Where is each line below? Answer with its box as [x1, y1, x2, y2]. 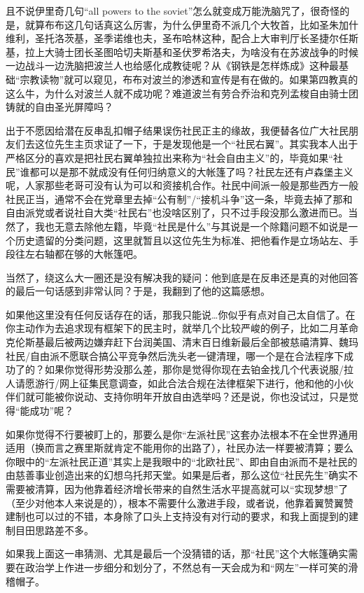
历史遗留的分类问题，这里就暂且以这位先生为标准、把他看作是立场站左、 [15, 232, 349, 247]
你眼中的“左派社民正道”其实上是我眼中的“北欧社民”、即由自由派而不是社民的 [6, 454, 358, 468]
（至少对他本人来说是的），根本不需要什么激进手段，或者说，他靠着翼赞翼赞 [6, 495, 353, 510]
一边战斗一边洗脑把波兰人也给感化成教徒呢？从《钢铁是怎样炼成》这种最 [6, 58, 339, 73]
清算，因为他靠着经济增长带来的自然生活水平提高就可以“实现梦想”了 [34, 482, 349, 496]
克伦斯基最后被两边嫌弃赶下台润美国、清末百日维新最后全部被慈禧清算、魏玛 [6, 335, 358, 349]
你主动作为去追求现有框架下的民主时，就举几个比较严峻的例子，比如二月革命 [6, 321, 358, 335]
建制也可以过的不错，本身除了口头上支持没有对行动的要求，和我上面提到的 [6, 509, 349, 524]
